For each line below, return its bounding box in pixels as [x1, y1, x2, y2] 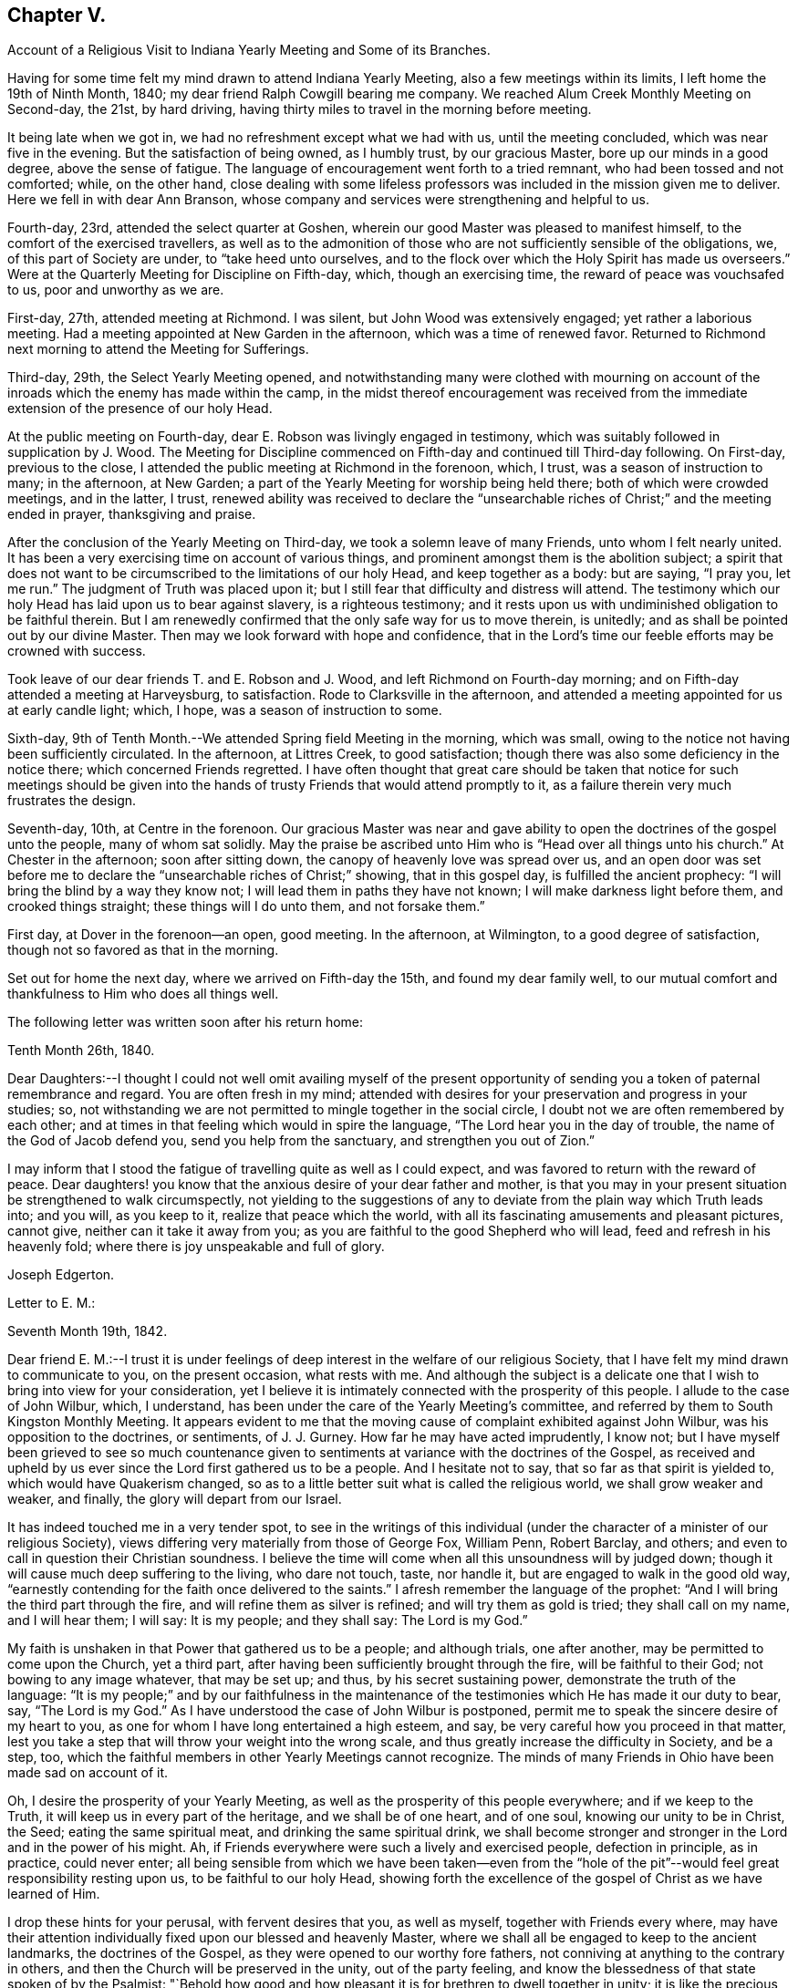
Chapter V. [7, 4, 107, 26]
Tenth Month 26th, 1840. [7, 1042, 155, 1059]
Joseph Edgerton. [7, 1267, 115, 1283]
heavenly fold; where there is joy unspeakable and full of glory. [7, 1238, 385, 1255]
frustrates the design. [7, 792, 137, 809]
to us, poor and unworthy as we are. [7, 282, 224, 298]
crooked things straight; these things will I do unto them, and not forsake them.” [7, 898, 485, 915]
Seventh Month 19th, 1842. [7, 1323, 168, 1340]
